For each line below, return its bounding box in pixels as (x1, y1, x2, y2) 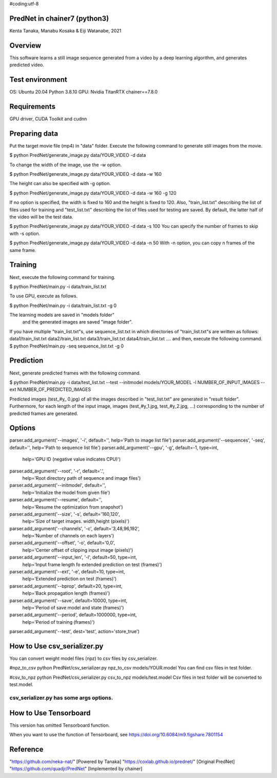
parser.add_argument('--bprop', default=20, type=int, (9, 583, 123, 589)
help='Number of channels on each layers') (22, 533, 114, 539)
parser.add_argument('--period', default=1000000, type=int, (9, 612, 137, 618)
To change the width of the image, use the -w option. (9, 161, 122, 168)
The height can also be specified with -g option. (9, 180, 111, 187)
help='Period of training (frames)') (22, 619, 95, 625)
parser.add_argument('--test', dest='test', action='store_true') (9, 628, 140, 635)
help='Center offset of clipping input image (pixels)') (22, 547, 133, 553)
